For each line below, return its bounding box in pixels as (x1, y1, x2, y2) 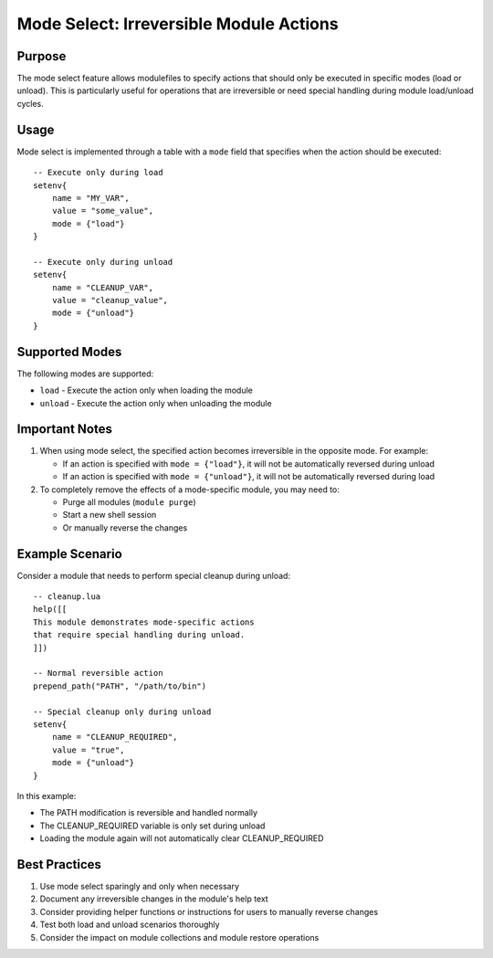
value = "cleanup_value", (51, 295, 169, 306)
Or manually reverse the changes (62, 521, 188, 533)
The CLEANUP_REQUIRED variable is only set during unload (39, 820, 266, 831)
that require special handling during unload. (33, 630, 246, 640)
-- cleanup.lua (33, 592, 101, 602)
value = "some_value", (51, 205, 154, 216)
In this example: (16, 790, 77, 801)
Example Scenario (16, 546, 122, 562)
